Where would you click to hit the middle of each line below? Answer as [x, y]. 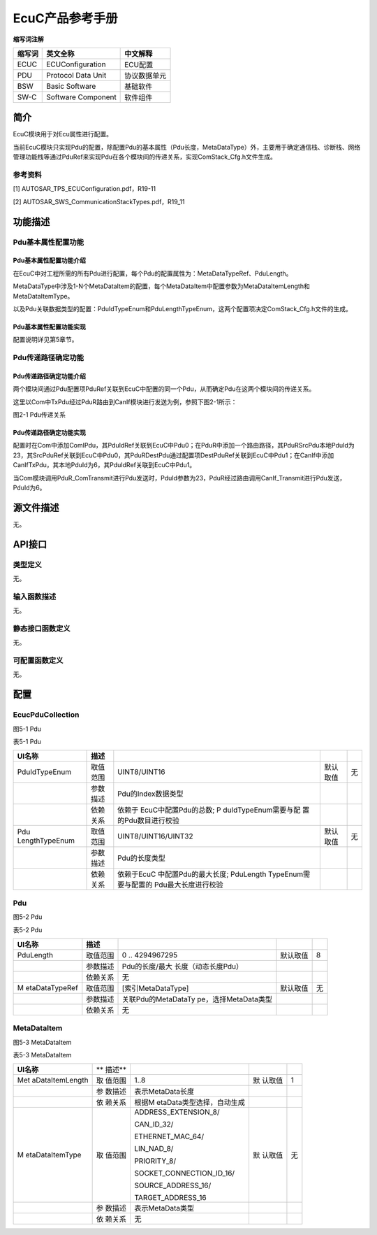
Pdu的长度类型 [141, 858]
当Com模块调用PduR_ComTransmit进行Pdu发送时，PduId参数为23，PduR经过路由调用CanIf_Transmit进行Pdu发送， [179, 478]
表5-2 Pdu [28, 929]
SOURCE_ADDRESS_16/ [172, 1185]
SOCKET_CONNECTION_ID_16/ [184, 1173]
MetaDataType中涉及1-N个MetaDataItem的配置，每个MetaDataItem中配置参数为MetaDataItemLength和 [161, 286]
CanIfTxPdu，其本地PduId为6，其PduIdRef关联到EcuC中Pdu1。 [104, 465]
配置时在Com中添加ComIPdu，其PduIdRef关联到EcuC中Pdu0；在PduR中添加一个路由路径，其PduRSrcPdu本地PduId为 [184, 445]
